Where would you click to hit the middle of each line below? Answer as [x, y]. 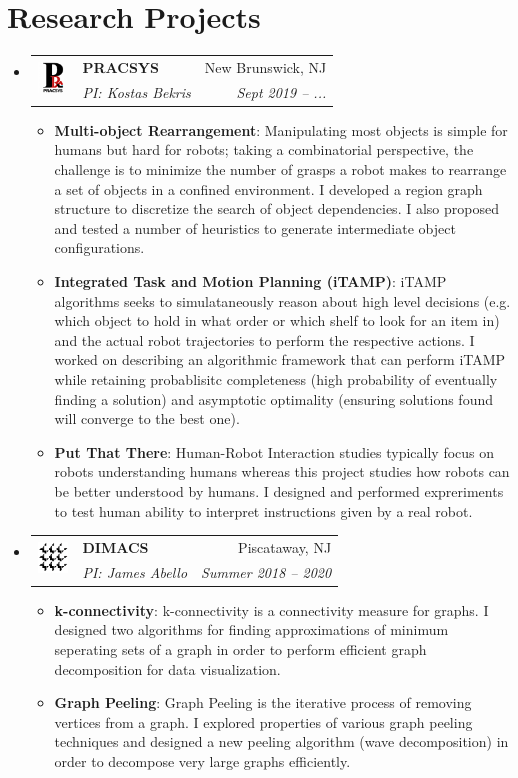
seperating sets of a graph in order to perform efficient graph [240, 648]
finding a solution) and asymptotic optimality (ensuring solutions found [273, 398]
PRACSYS [120, 66]
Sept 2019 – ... [281, 91]
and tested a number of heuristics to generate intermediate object [255, 227]
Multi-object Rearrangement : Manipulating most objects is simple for [281, 129]
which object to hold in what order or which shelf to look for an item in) [277, 320]
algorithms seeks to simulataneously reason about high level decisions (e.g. [282, 300]
